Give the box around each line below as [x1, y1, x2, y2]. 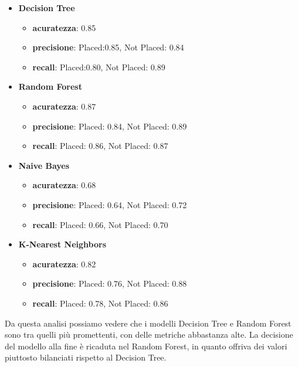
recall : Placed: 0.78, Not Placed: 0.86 [32, 297, 168, 309]
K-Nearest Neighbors [18, 238, 106, 250]
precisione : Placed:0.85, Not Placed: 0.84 [32, 41, 184, 53]
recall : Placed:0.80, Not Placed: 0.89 [32, 60, 165, 73]
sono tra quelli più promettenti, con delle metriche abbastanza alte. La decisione [5, 328, 293, 341]
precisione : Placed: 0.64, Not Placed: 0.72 [32, 198, 187, 210]
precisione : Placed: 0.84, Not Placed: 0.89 [32, 120, 187, 132]
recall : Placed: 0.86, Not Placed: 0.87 [32, 140, 168, 152]
